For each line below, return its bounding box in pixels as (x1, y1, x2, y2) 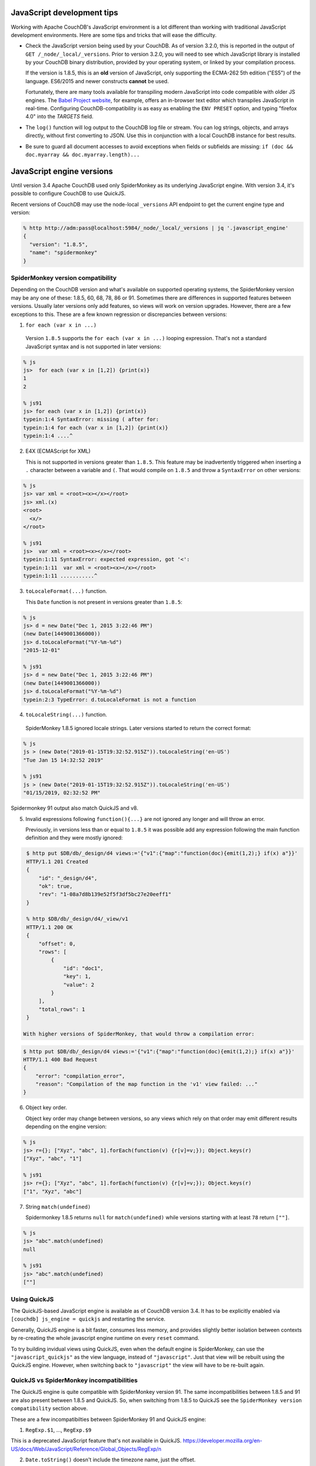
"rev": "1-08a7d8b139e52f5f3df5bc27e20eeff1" (38, 891, 172, 898)
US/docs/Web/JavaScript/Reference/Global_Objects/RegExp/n (11, 1445, 162, 1453)
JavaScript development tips (11, 8, 118, 18)
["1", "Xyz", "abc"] (23, 1188, 82, 1194)
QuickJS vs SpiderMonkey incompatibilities (11, 1376, 138, 1384)
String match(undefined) (25, 1203, 91, 1210)
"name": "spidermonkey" (29, 249, 98, 256)
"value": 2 (63, 981, 95, 988)
